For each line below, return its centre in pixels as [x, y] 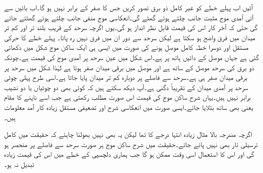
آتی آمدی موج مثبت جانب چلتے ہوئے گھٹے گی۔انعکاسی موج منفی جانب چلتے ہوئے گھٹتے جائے [129, 17]
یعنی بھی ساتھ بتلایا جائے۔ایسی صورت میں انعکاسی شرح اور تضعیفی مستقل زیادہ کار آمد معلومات [129, 107]
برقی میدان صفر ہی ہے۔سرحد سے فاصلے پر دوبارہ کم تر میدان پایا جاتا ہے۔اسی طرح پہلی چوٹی [126, 77]
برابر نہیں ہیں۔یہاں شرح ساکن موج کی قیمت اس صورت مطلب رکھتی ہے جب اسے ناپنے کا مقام [127, 97]
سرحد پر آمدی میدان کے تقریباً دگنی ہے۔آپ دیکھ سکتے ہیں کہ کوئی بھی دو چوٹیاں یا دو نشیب [126, 87]
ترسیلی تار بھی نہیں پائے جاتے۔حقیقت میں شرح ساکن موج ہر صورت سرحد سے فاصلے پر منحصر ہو [131, 144]
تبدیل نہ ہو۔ [19, 164]
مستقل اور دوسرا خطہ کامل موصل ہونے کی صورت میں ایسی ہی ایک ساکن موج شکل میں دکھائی [126, 47]
